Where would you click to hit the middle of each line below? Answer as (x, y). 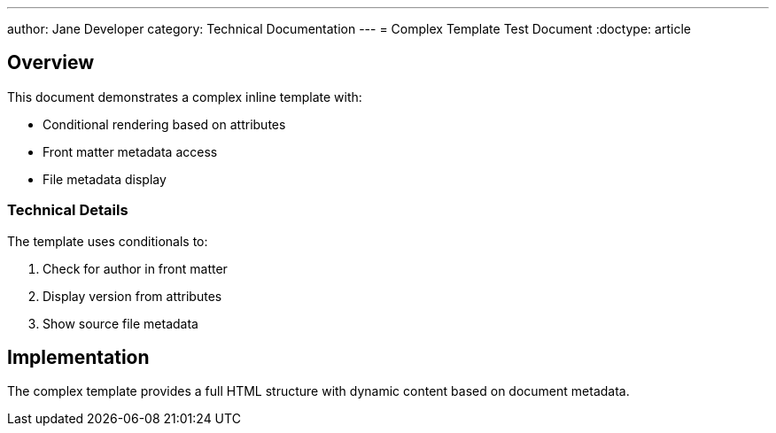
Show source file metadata (120, 323)
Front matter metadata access (130, 151)
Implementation (78, 358)
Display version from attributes (132, 296)
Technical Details (68, 210)
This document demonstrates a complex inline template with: (185, 97)
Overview (51, 63)
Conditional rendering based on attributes (164, 124)
